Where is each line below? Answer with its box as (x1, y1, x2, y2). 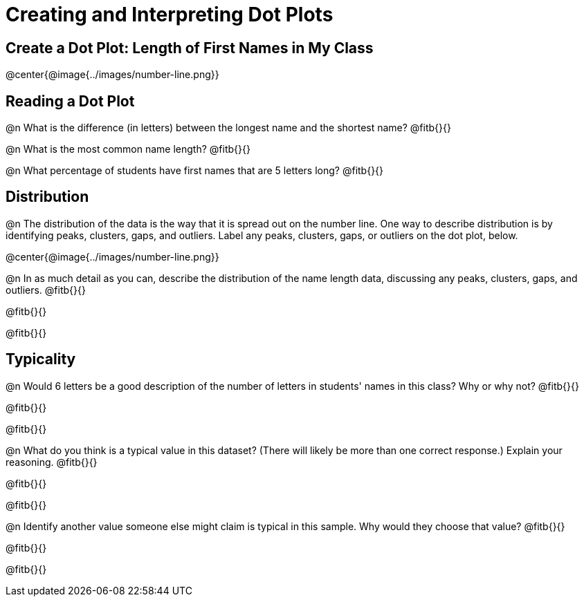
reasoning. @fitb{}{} (6, 455, 98, 468)
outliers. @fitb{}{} (6, 283, 86, 296)
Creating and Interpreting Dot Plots (6, 3, 334, 26)
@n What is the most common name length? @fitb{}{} (6, 143, 250, 156)
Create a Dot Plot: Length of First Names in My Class (6, 39, 374, 57)
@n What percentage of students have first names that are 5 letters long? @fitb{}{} (6, 164, 384, 177)
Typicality (6, 350, 76, 368)
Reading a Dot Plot (6, 92, 135, 110)
